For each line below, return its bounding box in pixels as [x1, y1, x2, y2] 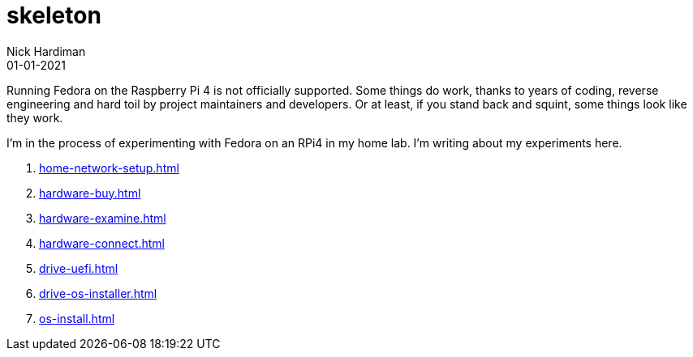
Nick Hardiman [6, 44, 86, 58]
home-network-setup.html [39, 160, 179, 175]
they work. [6, 110, 63, 125]
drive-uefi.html [39, 261, 118, 275]
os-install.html [39, 311, 115, 325]
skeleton [6, 2, 101, 29]
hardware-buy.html [39, 185, 141, 200]
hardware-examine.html [39, 210, 166, 225]
